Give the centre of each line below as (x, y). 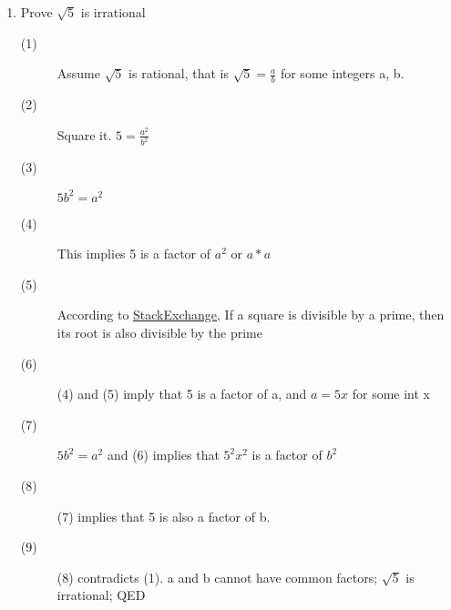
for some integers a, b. (342, 73)
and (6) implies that (163, 455)
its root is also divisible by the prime (159, 332)
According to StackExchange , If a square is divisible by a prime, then (251, 315)
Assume (78, 73)
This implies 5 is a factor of (134, 254)
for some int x (391, 394)
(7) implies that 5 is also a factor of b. (164, 516)
